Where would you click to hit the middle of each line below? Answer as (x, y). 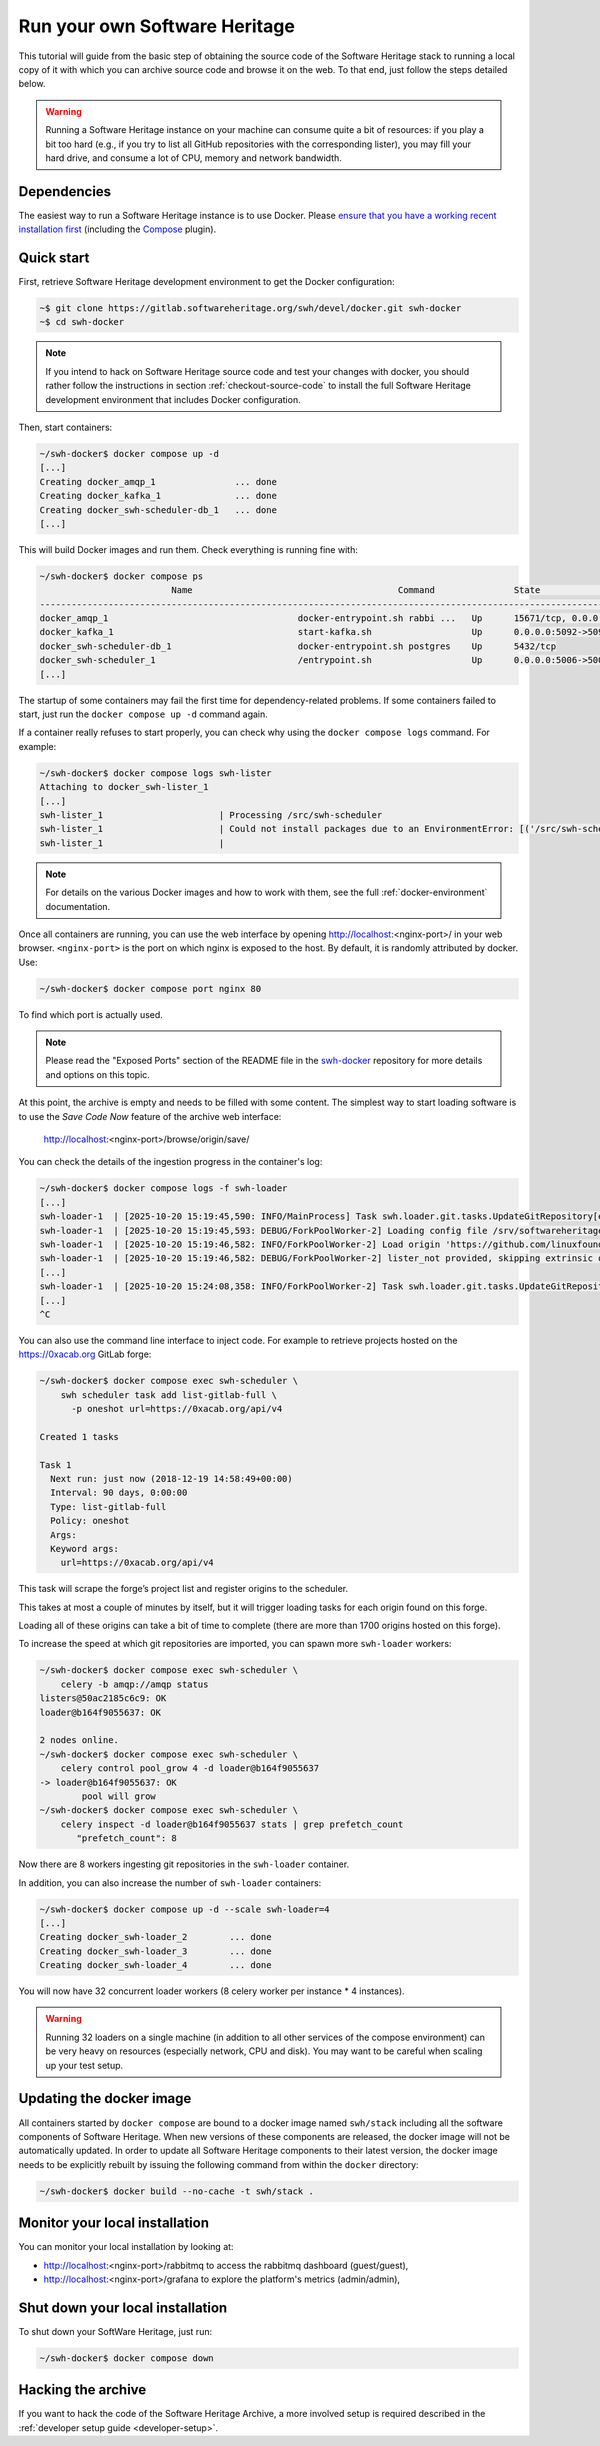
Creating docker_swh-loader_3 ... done (155, 1951)
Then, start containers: (65, 427)
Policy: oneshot (90, 1521)
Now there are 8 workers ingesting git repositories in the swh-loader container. (184, 1864)
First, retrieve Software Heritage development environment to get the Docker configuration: (206, 282)
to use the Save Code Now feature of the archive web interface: (150, 1116)
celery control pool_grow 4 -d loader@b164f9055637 (190, 1768)
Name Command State (356, 590)
